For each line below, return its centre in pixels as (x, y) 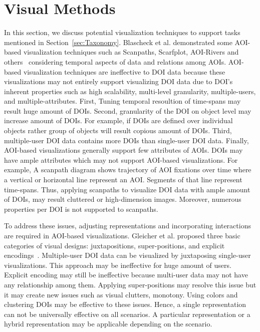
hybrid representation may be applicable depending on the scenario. (108, 324)
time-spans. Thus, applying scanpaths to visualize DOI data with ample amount (127, 189)
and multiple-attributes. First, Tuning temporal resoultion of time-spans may (122, 101)
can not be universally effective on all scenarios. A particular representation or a (127, 314)
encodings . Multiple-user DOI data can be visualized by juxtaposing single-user (127, 255)
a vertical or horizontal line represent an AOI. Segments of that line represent (123, 180)
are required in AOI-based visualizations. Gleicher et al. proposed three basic (122, 235)
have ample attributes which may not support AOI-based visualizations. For (121, 159)
